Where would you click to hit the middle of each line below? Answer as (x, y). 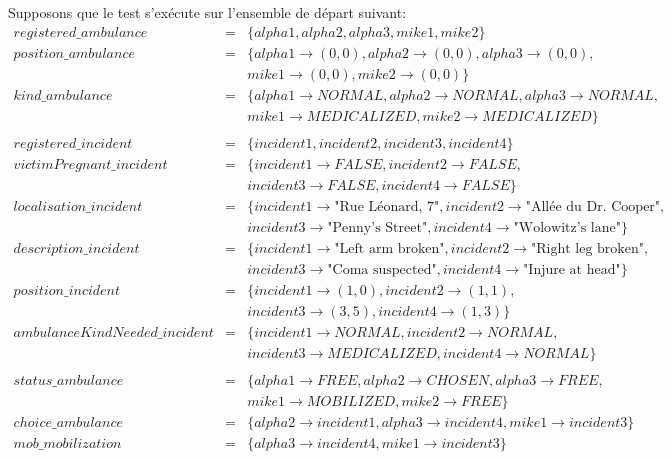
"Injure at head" (572, 269)
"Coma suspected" (382, 269)
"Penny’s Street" (377, 227)
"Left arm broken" (389, 248)
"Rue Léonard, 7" (387, 206)
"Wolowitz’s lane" (567, 227)
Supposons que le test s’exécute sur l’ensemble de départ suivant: (207, 12)
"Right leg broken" (587, 248)
